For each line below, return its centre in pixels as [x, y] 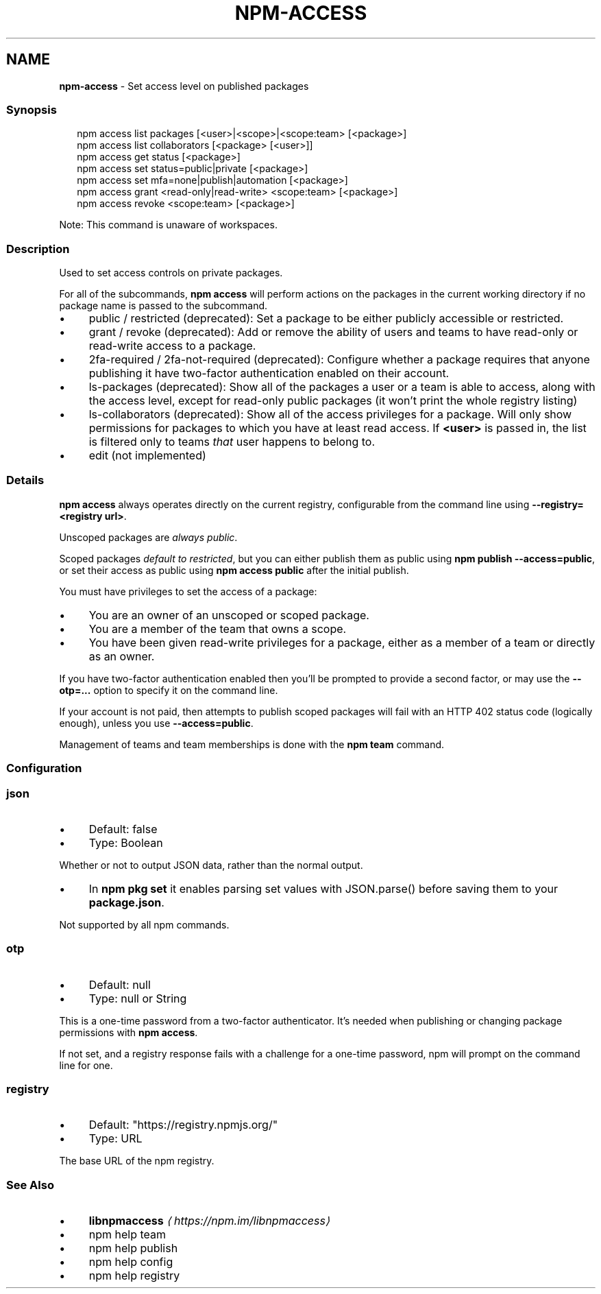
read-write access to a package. [172, 346]
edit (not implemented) [147, 456]
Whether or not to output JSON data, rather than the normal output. [211, 865]
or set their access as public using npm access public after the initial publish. [234, 570]
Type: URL [115, 1139]
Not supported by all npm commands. [144, 924]
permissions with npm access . [128, 1032]
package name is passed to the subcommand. [163, 306]
